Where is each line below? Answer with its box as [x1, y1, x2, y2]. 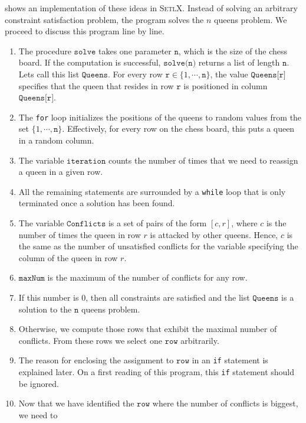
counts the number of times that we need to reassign [108, 154, 298, 166]
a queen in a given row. [18, 165, 103, 178]
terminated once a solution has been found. [18, 197, 175, 209]
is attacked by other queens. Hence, [150, 228, 278, 240]
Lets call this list [18, 67, 80, 80]
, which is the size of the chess [178, 44, 288, 57]
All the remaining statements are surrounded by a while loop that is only [18, 185, 286, 197]
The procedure [18, 44, 71, 57]
